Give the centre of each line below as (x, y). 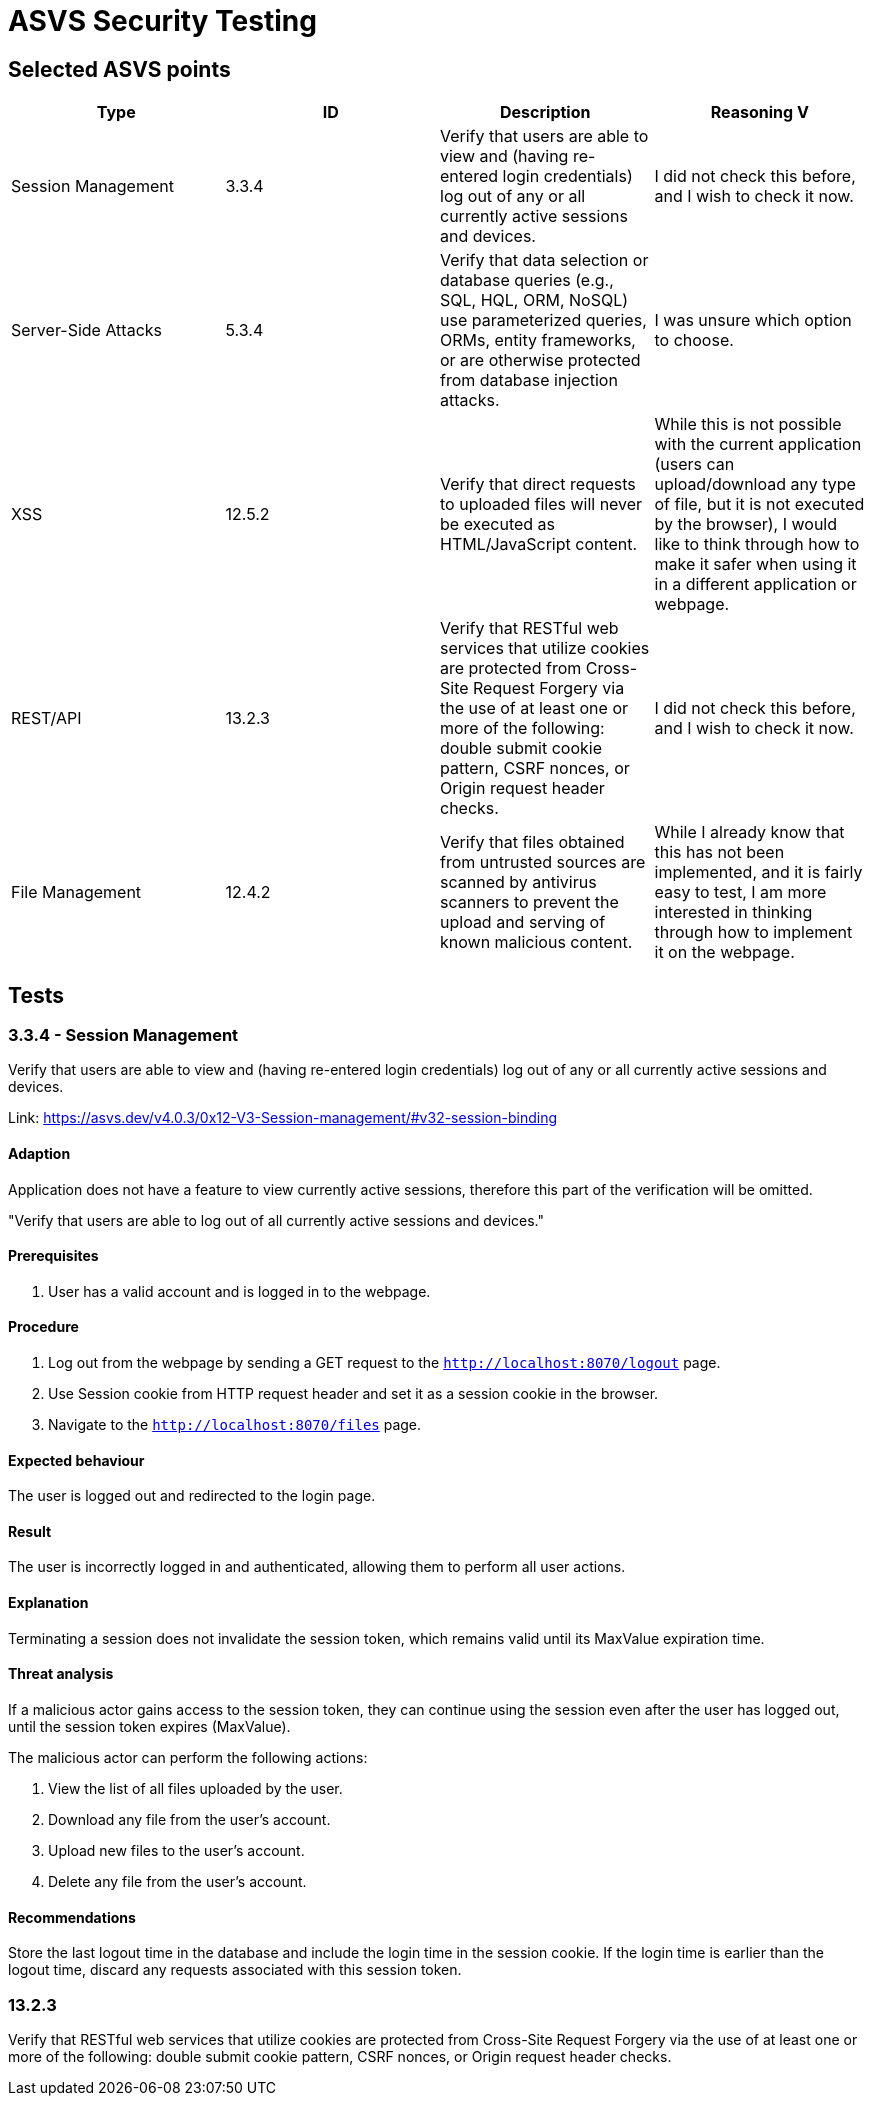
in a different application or (755, 584)
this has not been (719, 852)
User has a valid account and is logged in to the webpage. (239, 1291)
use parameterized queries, (543, 320)
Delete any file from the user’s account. (177, 1881)
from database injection (529, 380)
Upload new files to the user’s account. (176, 1850)
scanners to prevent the (529, 902)
